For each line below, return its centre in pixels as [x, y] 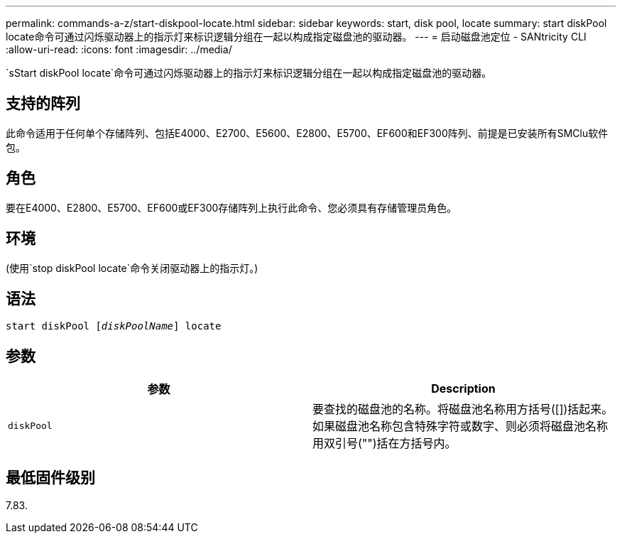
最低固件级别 [50, 477]
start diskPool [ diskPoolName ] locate [114, 326]
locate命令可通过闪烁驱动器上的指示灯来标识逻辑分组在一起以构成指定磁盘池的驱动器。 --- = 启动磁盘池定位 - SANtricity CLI [296, 37]
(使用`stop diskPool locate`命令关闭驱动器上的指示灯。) [132, 268]
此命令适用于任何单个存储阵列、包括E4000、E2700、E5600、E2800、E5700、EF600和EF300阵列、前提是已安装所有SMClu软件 [307, 133]
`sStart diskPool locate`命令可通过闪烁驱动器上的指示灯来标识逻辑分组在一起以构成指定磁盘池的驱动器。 [249, 73]
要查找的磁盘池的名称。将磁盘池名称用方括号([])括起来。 [463, 409]
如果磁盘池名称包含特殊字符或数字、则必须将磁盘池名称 [460, 426]
